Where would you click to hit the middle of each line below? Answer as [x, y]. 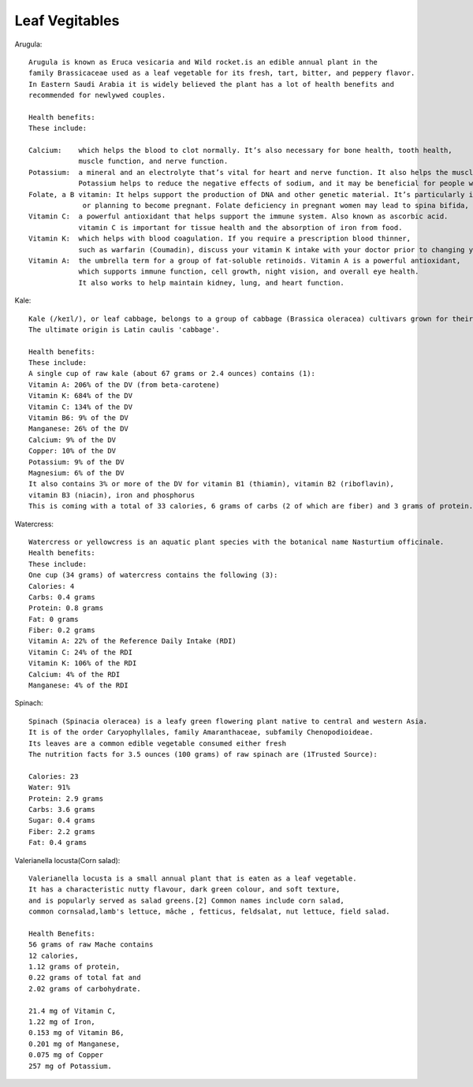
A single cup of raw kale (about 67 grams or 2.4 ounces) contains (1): [172, 374]
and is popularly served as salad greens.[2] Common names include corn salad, [186, 900]
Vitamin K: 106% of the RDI [83, 663]
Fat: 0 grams [54, 619]
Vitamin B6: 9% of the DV [79, 418]
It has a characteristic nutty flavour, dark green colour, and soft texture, [184, 890]
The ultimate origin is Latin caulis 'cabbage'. [124, 329]
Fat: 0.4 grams [58, 843]
